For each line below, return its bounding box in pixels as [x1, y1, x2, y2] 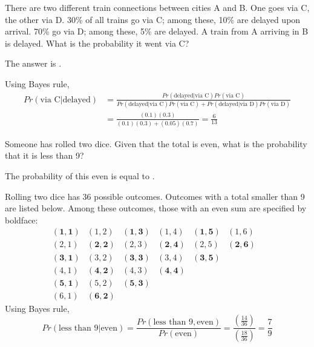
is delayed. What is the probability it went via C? [5, 36, 189, 49]
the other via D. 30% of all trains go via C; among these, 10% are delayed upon [5, 13, 301, 25]
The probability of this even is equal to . [5, 170, 155, 182]
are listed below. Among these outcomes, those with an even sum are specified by [5, 202, 307, 214]
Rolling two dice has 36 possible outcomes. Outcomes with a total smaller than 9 [5, 190, 305, 202]
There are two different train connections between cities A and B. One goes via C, [5, 1, 310, 13]
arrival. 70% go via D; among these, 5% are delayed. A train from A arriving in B [5, 25, 309, 38]
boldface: [5, 213, 38, 226]
